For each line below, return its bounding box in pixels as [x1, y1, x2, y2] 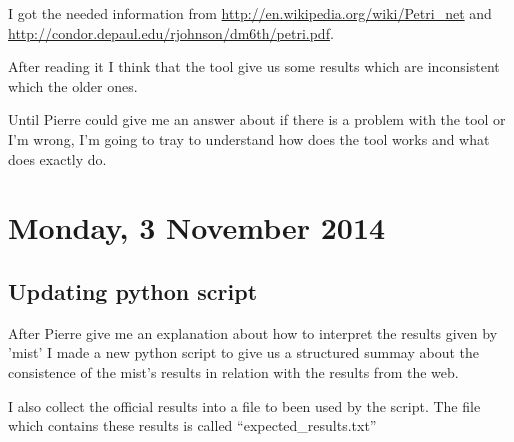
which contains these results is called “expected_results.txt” [8, 415, 377, 436]
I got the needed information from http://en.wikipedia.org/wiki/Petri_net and [8, 3, 492, 23]
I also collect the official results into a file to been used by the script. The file [8, 395, 481, 416]
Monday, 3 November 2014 [8, 207, 386, 248]
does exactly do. [8, 148, 107, 169]
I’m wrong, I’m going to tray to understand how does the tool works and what [8, 128, 490, 149]
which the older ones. [8, 75, 138, 96]
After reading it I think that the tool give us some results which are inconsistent [8, 56, 500, 77]
